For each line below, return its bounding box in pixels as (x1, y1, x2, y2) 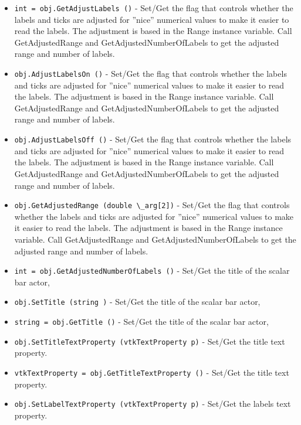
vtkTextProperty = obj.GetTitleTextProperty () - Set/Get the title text (14, 366, 289, 378)
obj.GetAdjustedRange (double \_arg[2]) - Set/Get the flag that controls (14, 199, 290, 211)
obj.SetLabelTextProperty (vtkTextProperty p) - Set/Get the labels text (14, 397, 291, 410)
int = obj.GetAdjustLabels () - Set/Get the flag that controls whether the (14, 2, 293, 13)
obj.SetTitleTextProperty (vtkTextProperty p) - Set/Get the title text (14, 335, 285, 347)
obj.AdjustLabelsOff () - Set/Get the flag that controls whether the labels (14, 133, 292, 145)
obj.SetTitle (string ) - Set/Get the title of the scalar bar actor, (14, 295, 261, 308)
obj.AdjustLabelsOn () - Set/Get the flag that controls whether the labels (14, 67, 287, 80)
